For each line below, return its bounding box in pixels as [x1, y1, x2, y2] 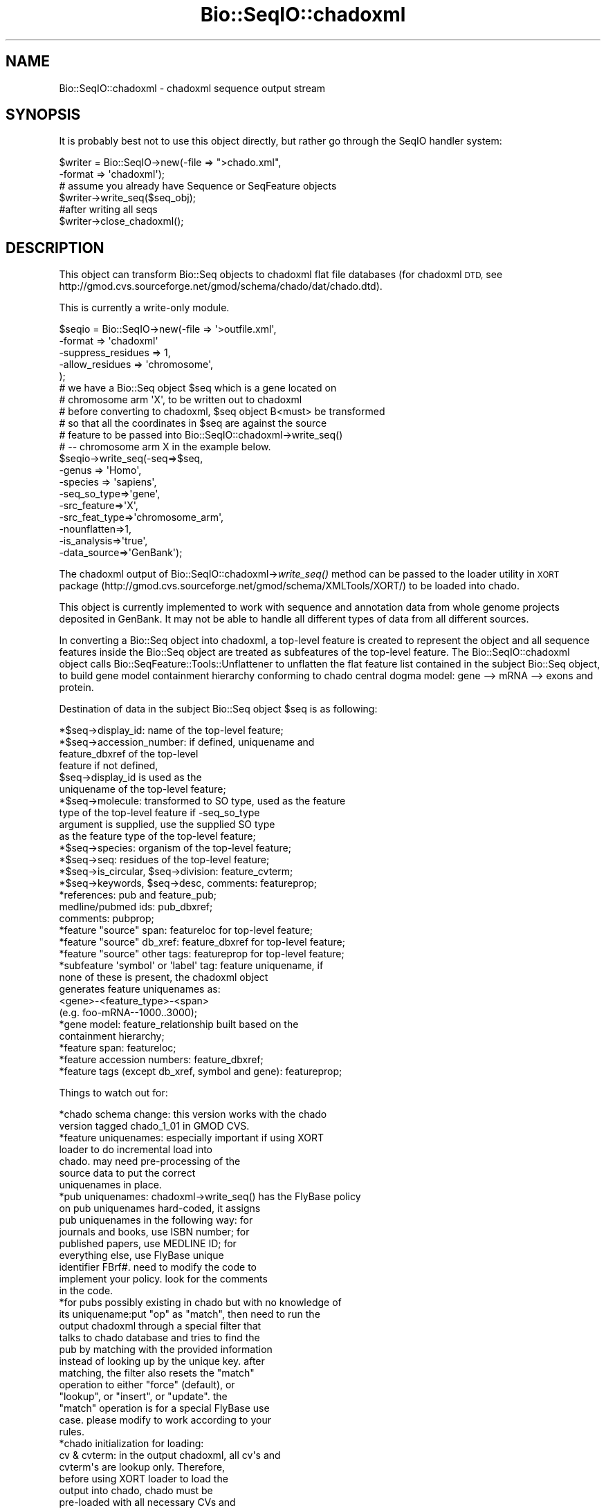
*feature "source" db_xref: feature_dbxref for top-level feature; [59, 936, 345, 948]
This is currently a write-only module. [59, 302, 230, 314]
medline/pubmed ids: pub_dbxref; [59, 901, 213, 913]
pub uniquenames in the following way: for [59, 1214, 253, 1226]
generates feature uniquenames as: [59, 983, 221, 995]
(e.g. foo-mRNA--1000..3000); [59, 1006, 197, 1019]
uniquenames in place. [59, 1179, 162, 1191]
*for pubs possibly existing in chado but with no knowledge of [59, 1296, 342, 1309]
